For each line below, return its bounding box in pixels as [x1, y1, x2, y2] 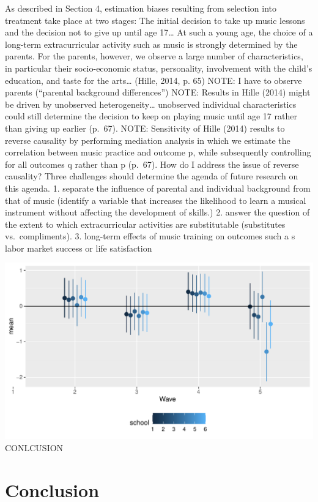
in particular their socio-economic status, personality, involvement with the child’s [5, 61, 312, 74]
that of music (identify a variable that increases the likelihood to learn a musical [5, 193, 306, 206]
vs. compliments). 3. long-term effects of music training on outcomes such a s [5, 230, 295, 242]
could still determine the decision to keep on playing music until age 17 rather [5, 110, 297, 122]
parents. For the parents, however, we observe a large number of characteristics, [5, 50, 303, 62]
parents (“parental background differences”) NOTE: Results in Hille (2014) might [5, 86, 311, 99]
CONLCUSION [5, 441, 64, 454]
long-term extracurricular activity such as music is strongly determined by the [5, 37, 298, 50]
